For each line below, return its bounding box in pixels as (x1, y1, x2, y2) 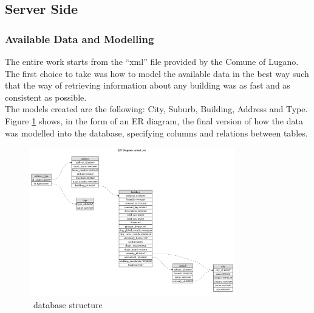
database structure (33, 298, 103, 311)
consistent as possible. (5, 90, 87, 103)
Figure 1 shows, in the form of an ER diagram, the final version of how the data (5, 114, 303, 127)
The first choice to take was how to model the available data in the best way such (5, 67, 309, 79)
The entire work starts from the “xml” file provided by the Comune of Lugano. (5, 55, 299, 67)
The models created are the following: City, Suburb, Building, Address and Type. (5, 103, 308, 115)
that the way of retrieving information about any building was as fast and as (5, 79, 290, 92)
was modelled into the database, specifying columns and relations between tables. (5, 126, 308, 139)
